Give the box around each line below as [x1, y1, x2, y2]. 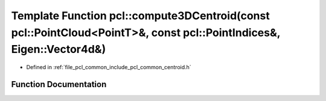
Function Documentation [11, 79, 107, 90]
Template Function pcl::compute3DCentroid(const [11, 9, 270, 22]
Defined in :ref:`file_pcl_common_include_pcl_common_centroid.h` [26, 64, 191, 71]
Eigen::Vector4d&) [11, 43, 106, 57]
